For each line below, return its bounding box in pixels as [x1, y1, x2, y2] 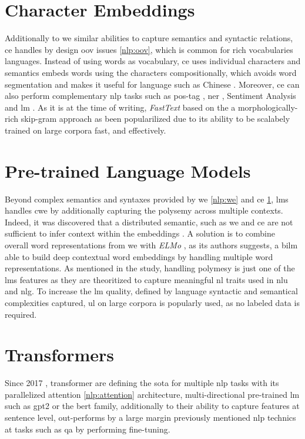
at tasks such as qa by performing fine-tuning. [5, 423, 170, 435]
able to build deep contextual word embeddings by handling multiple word [5, 250, 273, 262]
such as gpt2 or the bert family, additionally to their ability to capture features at [5, 400, 300, 412]
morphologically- [237, 101, 298, 113]
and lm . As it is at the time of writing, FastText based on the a [5, 101, 236, 113]
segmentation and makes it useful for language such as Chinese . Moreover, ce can [5, 78, 300, 90]
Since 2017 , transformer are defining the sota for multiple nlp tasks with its [5, 377, 279, 389]
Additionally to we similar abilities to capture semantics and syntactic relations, [5, 32, 293, 44]
